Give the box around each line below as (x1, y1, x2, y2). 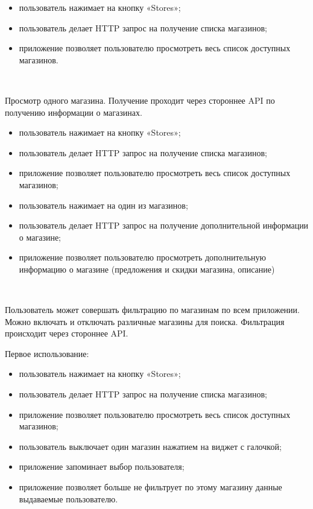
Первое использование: (5, 347, 89, 359)
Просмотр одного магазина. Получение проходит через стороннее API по (5, 93, 275, 106)
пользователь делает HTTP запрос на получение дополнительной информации (19, 219, 309, 232)
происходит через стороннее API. (5, 327, 128, 340)
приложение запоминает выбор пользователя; (19, 460, 185, 473)
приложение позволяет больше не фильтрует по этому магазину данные (19, 481, 282, 493)
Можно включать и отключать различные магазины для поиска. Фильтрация (5, 315, 285, 327)
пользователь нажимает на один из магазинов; (19, 198, 188, 211)
